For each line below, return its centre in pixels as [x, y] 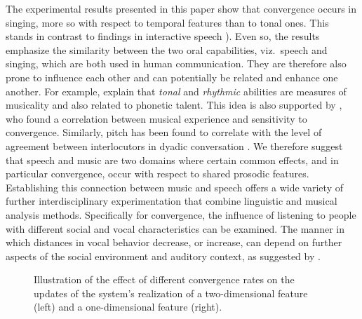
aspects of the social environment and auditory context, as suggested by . [163, 256]
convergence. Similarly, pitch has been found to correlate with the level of [164, 132]
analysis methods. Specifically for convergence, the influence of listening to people [181, 214]
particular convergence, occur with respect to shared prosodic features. [157, 174]
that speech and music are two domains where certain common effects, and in [172, 159]
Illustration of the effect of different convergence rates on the [164, 279]
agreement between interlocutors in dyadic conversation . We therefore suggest [174, 145]
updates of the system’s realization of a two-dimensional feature [171, 293]
